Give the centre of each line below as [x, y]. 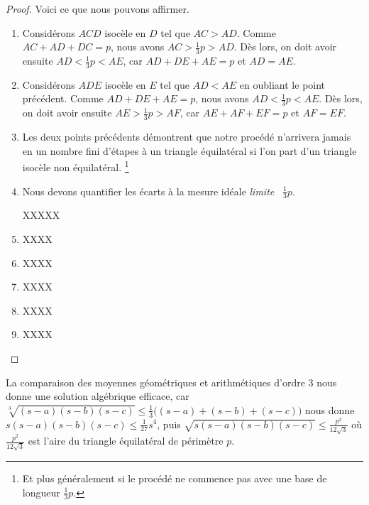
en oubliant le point [282, 84]
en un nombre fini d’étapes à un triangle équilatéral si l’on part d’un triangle [189, 150]
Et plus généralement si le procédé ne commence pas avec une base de [175, 478]
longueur [41, 492]
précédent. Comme [63, 98]
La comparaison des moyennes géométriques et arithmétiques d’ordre [155, 382]
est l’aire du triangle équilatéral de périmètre [126, 441]
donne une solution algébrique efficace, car [98, 396]
